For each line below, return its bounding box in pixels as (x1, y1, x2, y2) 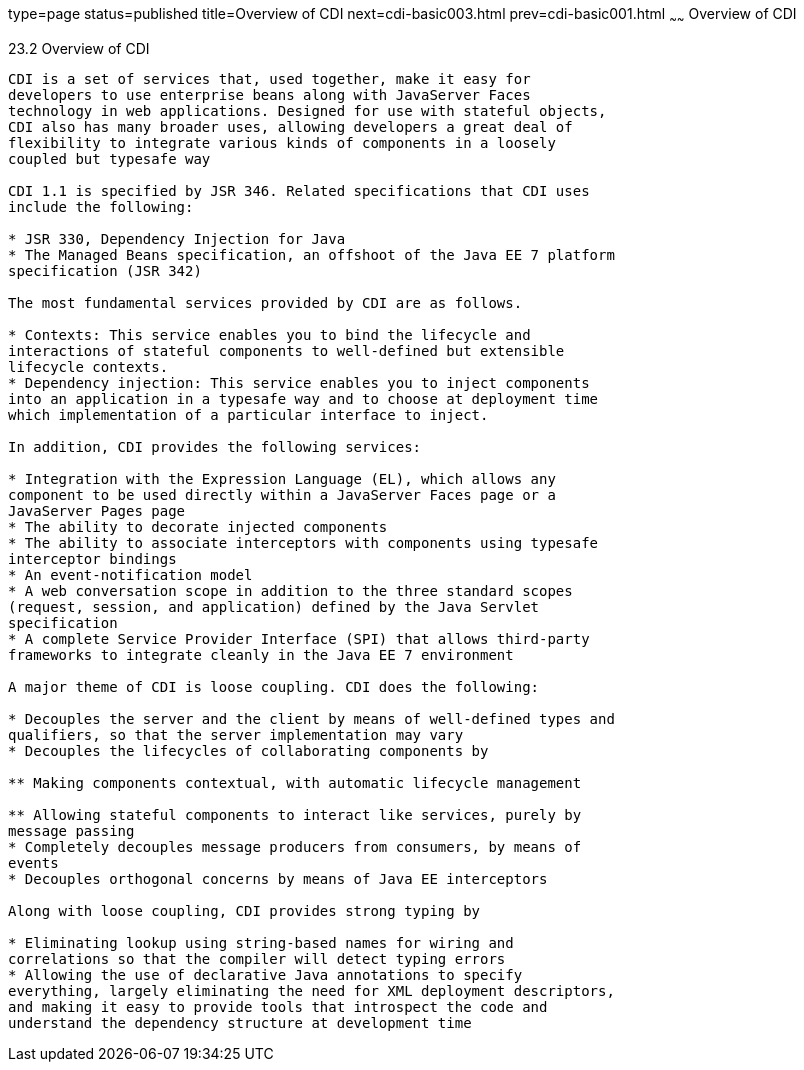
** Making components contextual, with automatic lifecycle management (8, 774, 582, 791)
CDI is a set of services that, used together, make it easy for (8, 70, 531, 87)
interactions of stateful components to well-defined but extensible (8, 342, 565, 359)
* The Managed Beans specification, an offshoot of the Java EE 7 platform (8, 246, 615, 263)
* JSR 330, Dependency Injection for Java (8, 230, 346, 247)
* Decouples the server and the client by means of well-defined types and (8, 710, 615, 727)
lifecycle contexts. (8, 358, 169, 375)
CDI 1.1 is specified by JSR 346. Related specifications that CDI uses (8, 182, 590, 199)
